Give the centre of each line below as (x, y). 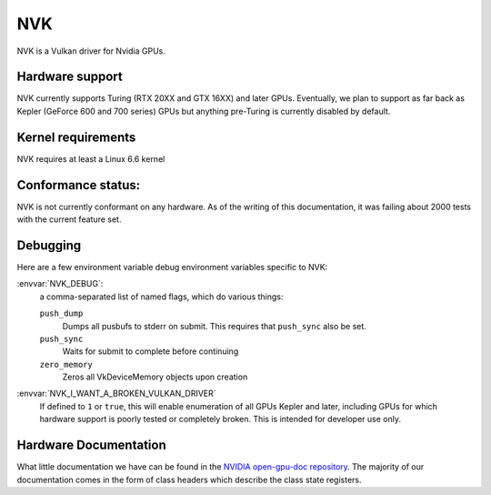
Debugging (49, 245)
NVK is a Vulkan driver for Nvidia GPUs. (91, 51)
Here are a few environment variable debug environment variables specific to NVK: (172, 267)
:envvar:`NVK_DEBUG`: (60, 284)
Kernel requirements (76, 137)
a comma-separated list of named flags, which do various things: (161, 297)
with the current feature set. (69, 219)
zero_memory (66, 364)
